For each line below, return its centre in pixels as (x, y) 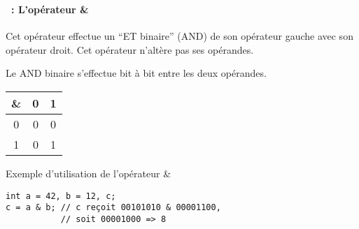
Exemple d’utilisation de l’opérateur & (89, 173)
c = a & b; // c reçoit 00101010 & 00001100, (113, 208)
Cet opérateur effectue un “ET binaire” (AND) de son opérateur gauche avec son (179, 36)
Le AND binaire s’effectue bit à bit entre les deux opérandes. (136, 73)
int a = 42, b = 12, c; (61, 196)
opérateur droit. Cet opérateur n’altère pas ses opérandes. (130, 49)
